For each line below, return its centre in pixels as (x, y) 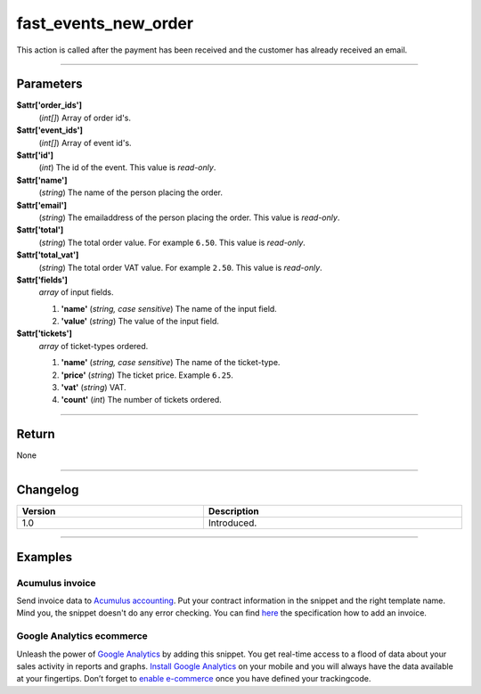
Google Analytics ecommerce (82, 636)
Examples (45, 557)
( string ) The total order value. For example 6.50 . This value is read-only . (172, 242)
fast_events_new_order (105, 23)
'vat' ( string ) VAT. (94, 388)
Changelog (48, 490)
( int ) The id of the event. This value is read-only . (127, 167)
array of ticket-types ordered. (94, 346)
